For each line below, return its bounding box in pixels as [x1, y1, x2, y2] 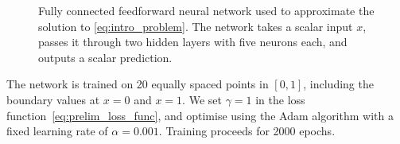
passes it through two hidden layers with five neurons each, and [38, 33, 348, 50]
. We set [182, 91, 222, 107]
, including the [303, 76, 374, 92]
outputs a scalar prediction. [38, 49, 173, 65]
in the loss [255, 91, 305, 107]
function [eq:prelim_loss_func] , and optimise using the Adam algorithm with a [6, 107, 394, 123]
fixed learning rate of [6, 123, 108, 139]
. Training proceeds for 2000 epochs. [158, 123, 336, 139]
